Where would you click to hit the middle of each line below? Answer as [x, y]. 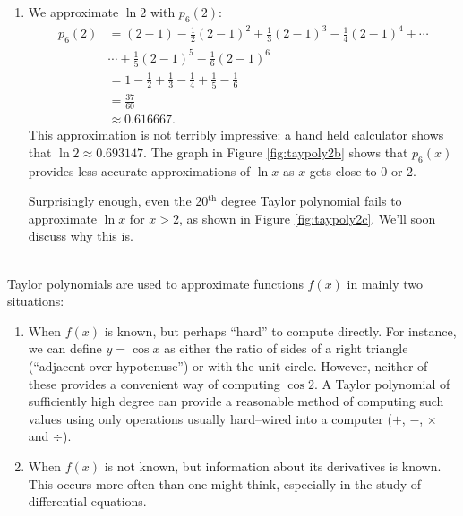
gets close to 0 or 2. [363, 170]
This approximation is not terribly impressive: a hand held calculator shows [236, 135]
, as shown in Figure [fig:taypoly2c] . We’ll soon [307, 218]
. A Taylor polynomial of [382, 383]
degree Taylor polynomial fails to [311, 201]
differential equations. [87, 501]
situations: [36, 301]
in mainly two [385, 283]
